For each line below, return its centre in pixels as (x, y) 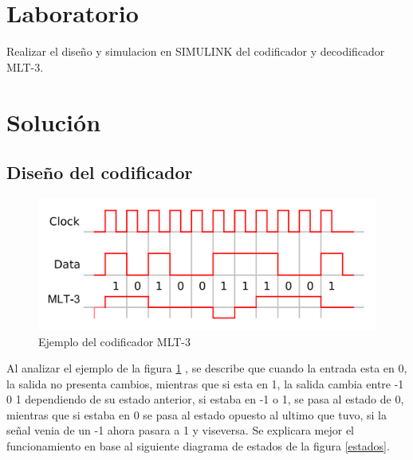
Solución (54, 121)
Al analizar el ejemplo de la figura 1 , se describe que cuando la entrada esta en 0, (207, 368)
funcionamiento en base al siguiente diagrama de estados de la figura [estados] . (198, 446)
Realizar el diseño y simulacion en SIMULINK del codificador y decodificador (196, 51)
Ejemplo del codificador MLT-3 (115, 341)
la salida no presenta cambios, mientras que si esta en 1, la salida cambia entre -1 (205, 383)
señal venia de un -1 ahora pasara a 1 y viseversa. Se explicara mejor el (181, 430)
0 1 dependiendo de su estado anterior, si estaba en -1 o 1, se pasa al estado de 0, (205, 399)
